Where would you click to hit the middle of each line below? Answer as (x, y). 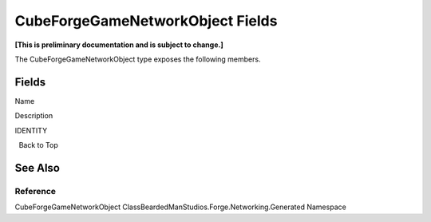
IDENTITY (31, 130)
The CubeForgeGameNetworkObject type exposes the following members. (138, 59)
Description (34, 116)
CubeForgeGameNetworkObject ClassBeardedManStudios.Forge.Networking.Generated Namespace (180, 207)
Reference (35, 191)
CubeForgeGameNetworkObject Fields (146, 21)
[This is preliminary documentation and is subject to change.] (119, 45)
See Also (37, 168)
